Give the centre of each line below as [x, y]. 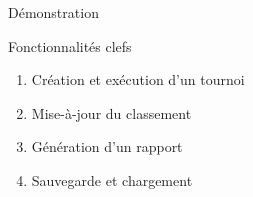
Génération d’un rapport [107, 146]
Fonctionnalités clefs [70, 45]
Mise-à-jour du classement [111, 112]
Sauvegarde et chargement [112, 179]
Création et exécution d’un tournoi [138, 79]
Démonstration [53, 12]
